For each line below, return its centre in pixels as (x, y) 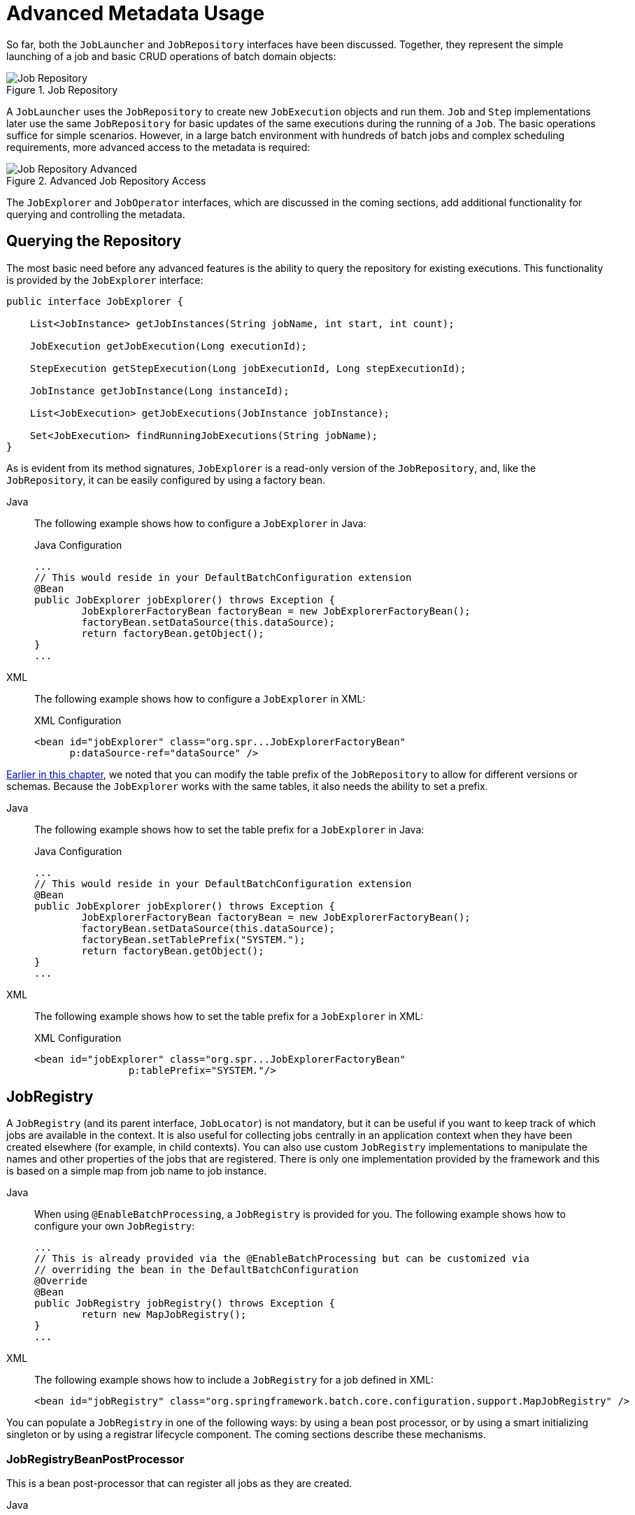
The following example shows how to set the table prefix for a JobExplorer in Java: (229, 829)
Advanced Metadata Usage (136, 13)
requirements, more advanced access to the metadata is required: (158, 147)
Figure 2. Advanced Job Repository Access (106, 180)
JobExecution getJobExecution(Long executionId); (168, 346)
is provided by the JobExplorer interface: (105, 280)
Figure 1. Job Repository (62, 89)
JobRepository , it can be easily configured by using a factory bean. (166, 480)
